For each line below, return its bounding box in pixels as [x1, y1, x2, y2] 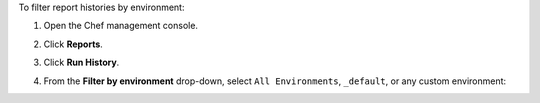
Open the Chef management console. [43, 20, 199, 32]
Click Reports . [43, 38, 104, 50]
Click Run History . [43, 56, 120, 69]
